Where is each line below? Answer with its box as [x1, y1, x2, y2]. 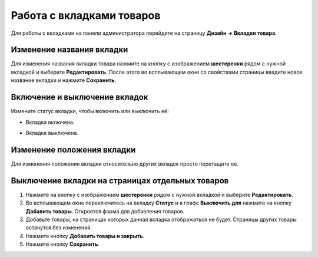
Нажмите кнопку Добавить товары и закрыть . [25, 232, 145, 239]
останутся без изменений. [25, 224, 92, 231]
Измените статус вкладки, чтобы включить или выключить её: [11, 108, 169, 115]
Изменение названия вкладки [11, 45, 128, 55]
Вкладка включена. [25, 118, 75, 126]
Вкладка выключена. [25, 129, 79, 136]
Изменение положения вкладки [11, 144, 136, 154]
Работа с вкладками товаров [11, 9, 161, 22]
